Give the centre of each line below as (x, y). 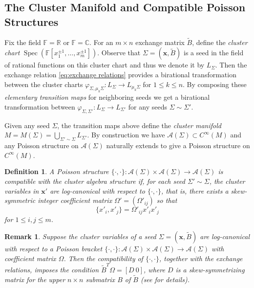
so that (167, 200)
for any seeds (148, 106)
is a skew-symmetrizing (210, 270)
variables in (22, 190)
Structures (32, 21)
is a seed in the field (214, 53)
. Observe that (119, 53)
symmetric (20, 200)
